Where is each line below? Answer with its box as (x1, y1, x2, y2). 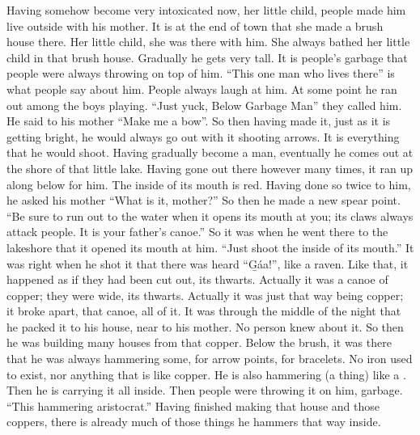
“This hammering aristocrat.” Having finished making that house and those (6, 397, 380, 414)
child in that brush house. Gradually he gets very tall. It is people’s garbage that (6, 49, 408, 65)
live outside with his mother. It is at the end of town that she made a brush (6, 17, 384, 34)
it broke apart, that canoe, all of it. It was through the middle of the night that (6, 302, 401, 319)
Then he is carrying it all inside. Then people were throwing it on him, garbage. (6, 382, 403, 399)
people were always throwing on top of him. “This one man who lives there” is (6, 65, 395, 82)
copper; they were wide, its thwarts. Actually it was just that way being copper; (6, 286, 404, 303)
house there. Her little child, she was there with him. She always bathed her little (6, 33, 410, 50)
